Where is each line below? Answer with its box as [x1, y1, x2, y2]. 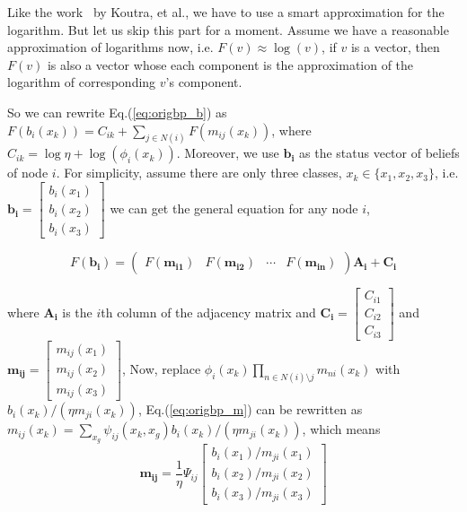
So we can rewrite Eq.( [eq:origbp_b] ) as [7, 102, 227, 121]
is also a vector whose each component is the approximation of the [47, 55, 414, 74]
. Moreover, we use [176, 143, 279, 162]
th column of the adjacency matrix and [101, 302, 316, 321]
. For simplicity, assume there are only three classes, [56, 163, 342, 182]
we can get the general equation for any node [110, 199, 358, 218]
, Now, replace [121, 359, 201, 377]
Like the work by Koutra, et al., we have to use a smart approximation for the [7, 3, 445, 21]
